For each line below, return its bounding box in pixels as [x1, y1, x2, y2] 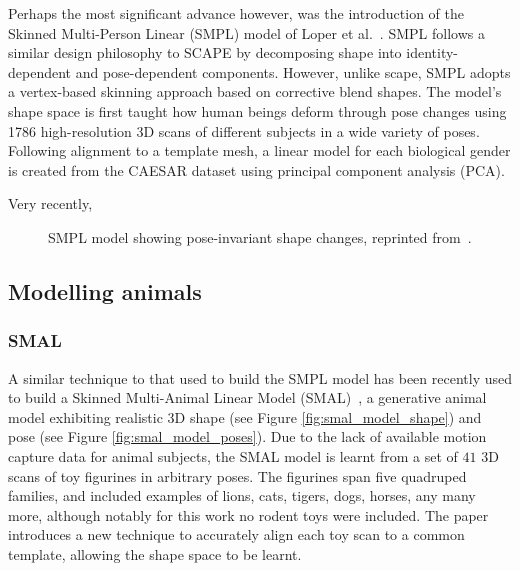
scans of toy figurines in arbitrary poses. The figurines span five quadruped [8, 465, 467, 486]
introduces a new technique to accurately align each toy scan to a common [8, 524, 465, 545]
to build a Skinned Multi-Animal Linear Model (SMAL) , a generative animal [8, 387, 487, 408]
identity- [406, 42, 459, 63]
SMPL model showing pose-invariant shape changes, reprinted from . [48, 226, 472, 247]
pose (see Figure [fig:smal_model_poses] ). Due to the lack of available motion [8, 426, 487, 447]
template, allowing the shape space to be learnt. [8, 543, 302, 564]
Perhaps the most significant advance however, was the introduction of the [8, 3, 464, 23]
